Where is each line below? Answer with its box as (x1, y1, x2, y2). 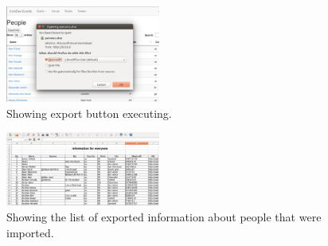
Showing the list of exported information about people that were (6, 209, 322, 225)
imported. (6, 224, 54, 240)
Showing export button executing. (6, 104, 172, 121)
